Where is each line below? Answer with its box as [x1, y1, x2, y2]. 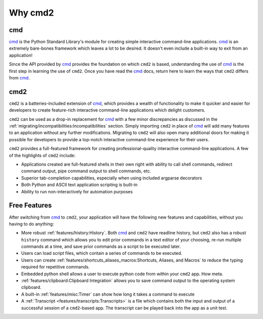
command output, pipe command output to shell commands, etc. [21, 168, 151, 174]
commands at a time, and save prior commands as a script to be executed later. [21, 244, 181, 249]
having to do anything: [9, 221, 54, 226]
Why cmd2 [9, 7, 54, 18]
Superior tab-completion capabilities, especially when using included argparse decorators [21, 175, 202, 181]
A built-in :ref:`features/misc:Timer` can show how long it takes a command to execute [21, 291, 195, 297]
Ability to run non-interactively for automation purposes [21, 188, 133, 194]
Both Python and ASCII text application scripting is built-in [21, 182, 138, 188]
